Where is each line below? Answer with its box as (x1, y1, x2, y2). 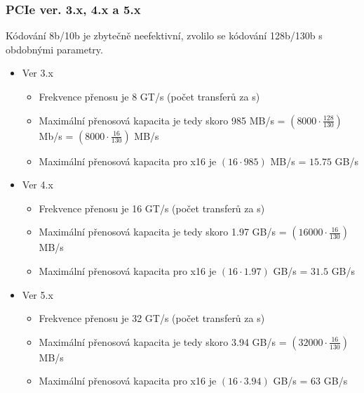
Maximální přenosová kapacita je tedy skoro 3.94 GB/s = (39, 334, 287, 349)
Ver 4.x (22, 177, 53, 192)
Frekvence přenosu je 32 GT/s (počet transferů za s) (39, 311, 265, 326)
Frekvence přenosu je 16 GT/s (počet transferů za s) (39, 200, 265, 215)
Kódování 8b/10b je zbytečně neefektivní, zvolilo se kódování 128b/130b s (6, 28, 323, 43)
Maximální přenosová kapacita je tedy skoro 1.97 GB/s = (39, 224, 287, 239)
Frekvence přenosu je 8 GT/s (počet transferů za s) (39, 89, 260, 103)
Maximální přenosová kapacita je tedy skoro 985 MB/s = (39, 112, 285, 127)
